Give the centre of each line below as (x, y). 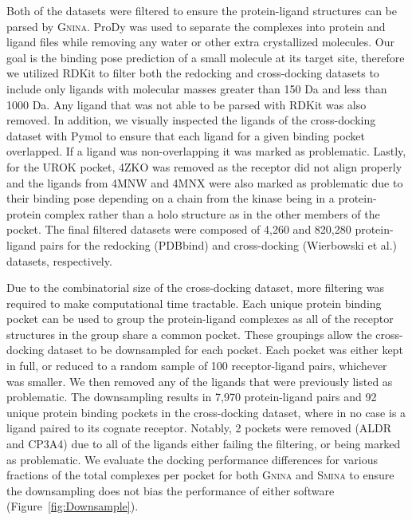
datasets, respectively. (59, 260)
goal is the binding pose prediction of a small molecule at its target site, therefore (206, 57)
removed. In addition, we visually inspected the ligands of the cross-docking (191, 120)
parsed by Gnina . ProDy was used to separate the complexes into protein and (196, 26)
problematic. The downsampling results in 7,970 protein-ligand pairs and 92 (192, 397)
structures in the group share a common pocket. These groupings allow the (189, 334)
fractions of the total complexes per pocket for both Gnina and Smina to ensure (200, 475)
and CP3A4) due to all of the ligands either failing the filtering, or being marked (204, 444)
